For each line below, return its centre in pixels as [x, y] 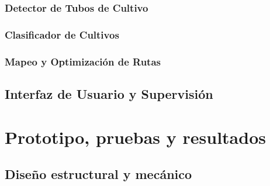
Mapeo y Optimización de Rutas [83, 61]
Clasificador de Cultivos [62, 34]
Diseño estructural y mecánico [98, 174]
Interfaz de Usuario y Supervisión [109, 93]
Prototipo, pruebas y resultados [135, 137]
